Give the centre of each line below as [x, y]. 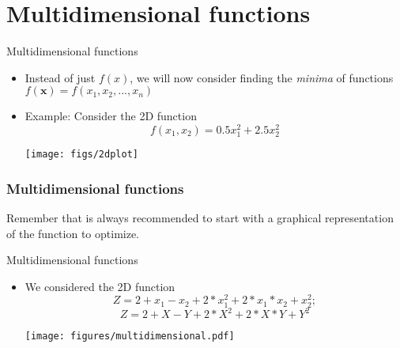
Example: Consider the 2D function [111, 116]
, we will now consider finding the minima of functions [262, 77]
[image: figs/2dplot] [81, 155]
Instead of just [60, 77]
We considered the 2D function [100, 286]
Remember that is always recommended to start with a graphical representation [200, 218]
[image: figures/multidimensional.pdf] [130, 337]
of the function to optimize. [73, 233]
